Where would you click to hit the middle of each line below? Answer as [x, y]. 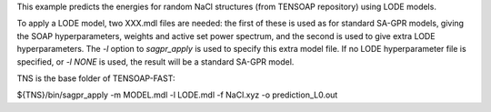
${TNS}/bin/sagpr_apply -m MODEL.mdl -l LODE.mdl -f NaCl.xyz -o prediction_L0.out [177, 95]
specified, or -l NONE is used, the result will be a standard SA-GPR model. [155, 61]
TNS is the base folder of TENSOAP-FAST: [96, 78]
